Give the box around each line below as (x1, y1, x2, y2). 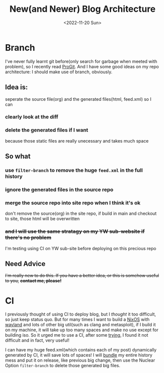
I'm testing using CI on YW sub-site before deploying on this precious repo (5, 245, 156, 251)
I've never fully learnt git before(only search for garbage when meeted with (5, 58, 158, 64)
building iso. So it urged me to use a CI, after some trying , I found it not (5, 332, 148, 338)
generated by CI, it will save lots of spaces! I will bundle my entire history (5, 352, 153, 358)
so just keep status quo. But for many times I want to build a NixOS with (5, 316, 150, 322)
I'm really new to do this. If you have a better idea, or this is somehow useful (5, 273, 160, 279)
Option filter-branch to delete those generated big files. (5, 363, 120, 369)
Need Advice (5, 259, 46, 268)
